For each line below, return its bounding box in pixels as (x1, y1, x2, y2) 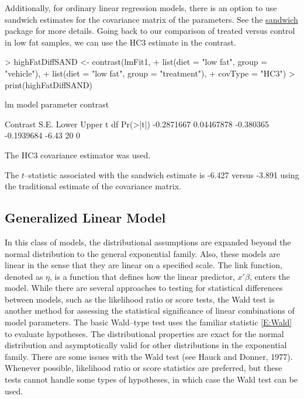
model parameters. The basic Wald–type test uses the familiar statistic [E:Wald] (5, 316, 292, 328)
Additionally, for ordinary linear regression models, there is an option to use (5, 2, 277, 13)
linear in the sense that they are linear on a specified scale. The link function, (5, 259, 282, 271)
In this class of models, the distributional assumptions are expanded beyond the (5, 235, 291, 248)
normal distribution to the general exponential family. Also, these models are (5, 247, 281, 259)
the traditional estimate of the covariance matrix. (5, 180, 181, 192)
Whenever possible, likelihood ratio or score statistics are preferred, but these (5, 362, 282, 374)
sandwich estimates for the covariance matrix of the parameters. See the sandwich (5, 13, 298, 25)
